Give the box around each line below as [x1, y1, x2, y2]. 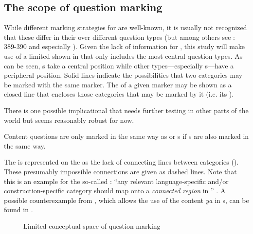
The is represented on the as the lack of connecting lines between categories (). [4, 157, 239, 167]
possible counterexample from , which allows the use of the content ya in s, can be [4, 195, 249, 205]
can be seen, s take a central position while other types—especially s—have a [4, 60, 234, 70]
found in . [4, 204, 33, 215]
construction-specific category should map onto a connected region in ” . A [4, 185, 226, 196]
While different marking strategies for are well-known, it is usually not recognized [4, 22, 247, 33]
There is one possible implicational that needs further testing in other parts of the [4, 105, 249, 115]
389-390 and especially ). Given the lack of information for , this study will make [4, 41, 245, 51]
